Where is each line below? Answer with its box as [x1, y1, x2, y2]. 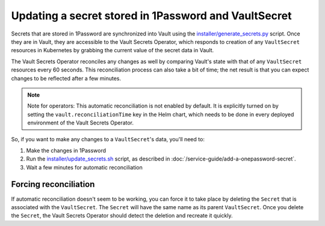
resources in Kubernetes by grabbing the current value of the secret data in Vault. [11, 47, 214, 54]
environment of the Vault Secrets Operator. [27, 119, 134, 126]
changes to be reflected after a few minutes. [11, 75, 122, 82]
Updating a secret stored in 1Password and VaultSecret [11, 9, 292, 22]
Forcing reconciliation [11, 179, 95, 189]
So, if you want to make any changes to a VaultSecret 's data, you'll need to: [11, 136, 205, 143]
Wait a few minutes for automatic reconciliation [26, 163, 143, 171]
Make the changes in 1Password [26, 147, 107, 154]
